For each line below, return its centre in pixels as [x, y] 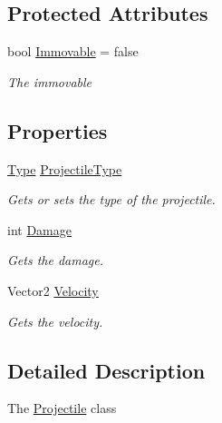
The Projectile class [62, 408]
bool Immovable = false [73, 51]
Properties [58, 130]
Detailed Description [106, 370]
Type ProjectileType [65, 168]
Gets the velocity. [55, 321]
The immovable [50, 81]
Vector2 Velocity [53, 290]
